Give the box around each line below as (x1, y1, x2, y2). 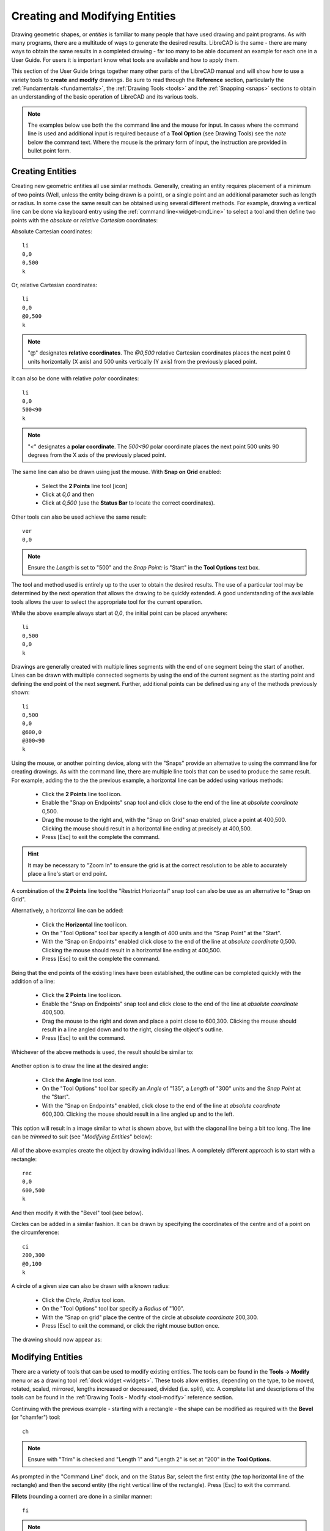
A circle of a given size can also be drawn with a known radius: (11, 1282, 170, 1290)
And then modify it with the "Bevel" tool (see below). (11, 1209, 144, 1216)
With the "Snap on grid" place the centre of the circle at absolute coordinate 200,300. (42, 1314, 258, 1321)
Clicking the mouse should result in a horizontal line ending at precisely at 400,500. (42, 824, 252, 832)
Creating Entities (11, 166, 77, 177)
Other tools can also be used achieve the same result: (11, 513, 147, 521)
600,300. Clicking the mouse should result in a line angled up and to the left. (42, 1110, 235, 1118)
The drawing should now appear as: (11, 1336, 102, 1344)
